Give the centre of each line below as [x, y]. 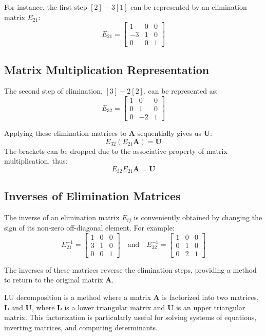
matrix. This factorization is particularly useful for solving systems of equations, [130, 317]
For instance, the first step [46, 7]
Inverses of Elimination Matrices [92, 195]
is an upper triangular [211, 307]
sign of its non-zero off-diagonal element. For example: [89, 228]
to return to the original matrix [54, 280]
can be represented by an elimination [189, 7]
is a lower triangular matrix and [115, 307]
